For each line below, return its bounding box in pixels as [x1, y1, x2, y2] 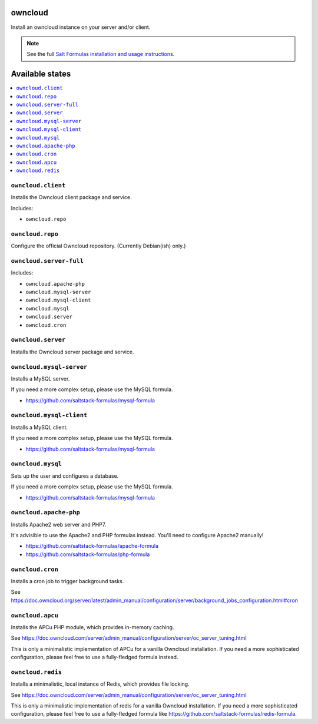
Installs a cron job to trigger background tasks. [11, 578, 124, 585]
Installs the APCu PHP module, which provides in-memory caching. [11, 623, 174, 630]
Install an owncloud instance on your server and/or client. [11, 24, 151, 31]
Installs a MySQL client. [11, 424, 68, 431]
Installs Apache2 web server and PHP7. [11, 521, 107, 528]
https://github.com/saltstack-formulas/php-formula [25, 551, 150, 558]
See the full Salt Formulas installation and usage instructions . [26, 51, 175, 58]
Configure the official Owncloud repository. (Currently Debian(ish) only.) [11, 242, 186, 250]
